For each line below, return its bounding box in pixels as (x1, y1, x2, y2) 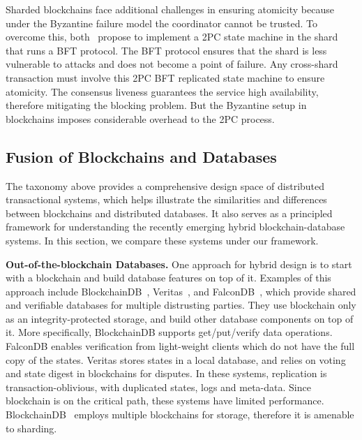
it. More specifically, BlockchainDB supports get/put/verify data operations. (6, 325, 333, 339)
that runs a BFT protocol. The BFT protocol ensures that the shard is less (6, 43, 327, 57)
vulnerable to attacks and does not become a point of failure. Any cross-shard (6, 57, 338, 71)
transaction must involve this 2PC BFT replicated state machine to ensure (6, 70, 325, 85)
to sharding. (6, 420, 57, 435)
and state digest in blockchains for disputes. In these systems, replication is (6, 366, 327, 381)
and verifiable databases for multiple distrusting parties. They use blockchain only (6, 298, 356, 312)
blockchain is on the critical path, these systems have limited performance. (6, 393, 324, 408)
